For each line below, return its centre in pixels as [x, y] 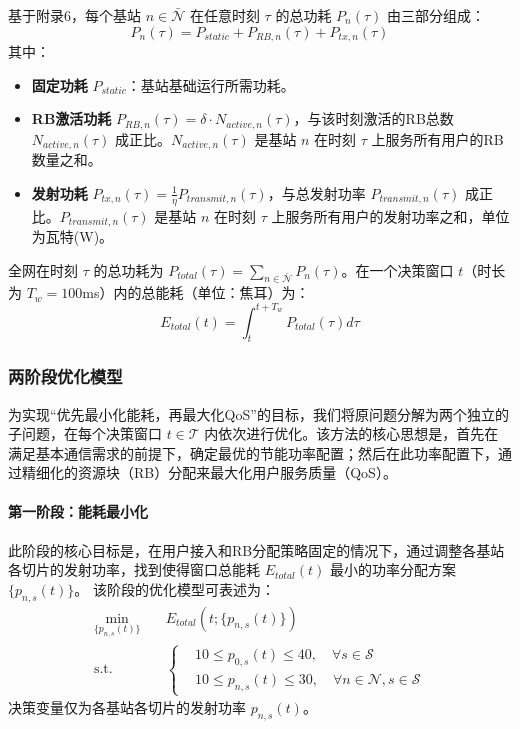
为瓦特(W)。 [72, 236]
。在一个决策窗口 [397, 269]
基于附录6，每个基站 [74, 15]
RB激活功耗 [71, 118]
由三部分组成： [435, 15]
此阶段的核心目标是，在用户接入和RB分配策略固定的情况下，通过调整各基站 [256, 549]
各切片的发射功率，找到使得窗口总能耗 [134, 569]
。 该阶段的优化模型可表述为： [174, 588]
